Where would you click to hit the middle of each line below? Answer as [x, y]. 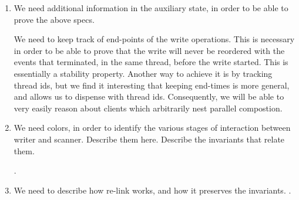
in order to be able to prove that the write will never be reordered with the [149, 50]
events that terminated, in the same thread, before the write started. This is [151, 62]
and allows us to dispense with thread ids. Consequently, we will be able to [149, 96]
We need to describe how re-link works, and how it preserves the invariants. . [152, 190]
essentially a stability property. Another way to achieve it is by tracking [143, 73]
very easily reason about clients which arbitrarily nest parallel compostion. [148, 108]
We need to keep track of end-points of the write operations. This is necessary [154, 39]
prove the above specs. [54, 19]
